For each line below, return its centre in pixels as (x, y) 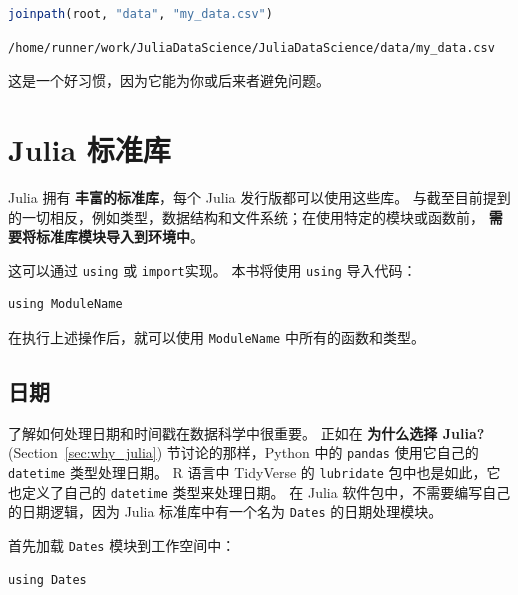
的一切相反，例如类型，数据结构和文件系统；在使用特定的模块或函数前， (246, 216)
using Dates (47, 579)
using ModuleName (65, 304)
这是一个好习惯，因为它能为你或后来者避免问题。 (169, 80)
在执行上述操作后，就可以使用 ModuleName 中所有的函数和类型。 (216, 336)
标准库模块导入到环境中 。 (119, 236)
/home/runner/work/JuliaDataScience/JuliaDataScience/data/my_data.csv (251, 47)
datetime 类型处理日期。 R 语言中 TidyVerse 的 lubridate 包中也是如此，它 (254, 472)
